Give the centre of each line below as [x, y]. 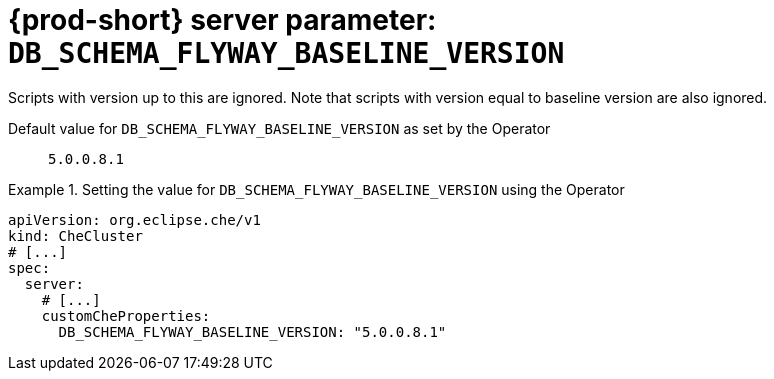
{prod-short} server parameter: [222, 20]
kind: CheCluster [75, 235]
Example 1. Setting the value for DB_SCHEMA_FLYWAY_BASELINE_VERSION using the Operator [316, 189]
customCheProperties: [126, 315]
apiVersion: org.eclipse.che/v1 [134, 219]
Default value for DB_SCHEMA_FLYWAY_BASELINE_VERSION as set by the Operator [279, 128]
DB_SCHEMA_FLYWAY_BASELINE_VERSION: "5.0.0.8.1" [252, 331]
